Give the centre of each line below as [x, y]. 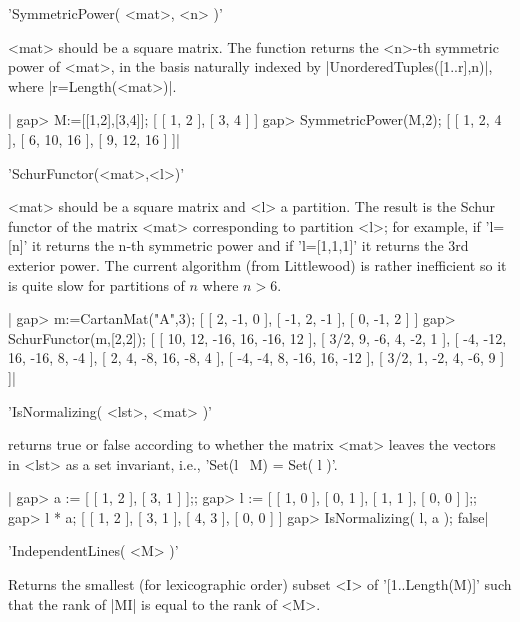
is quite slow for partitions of [96, 284]
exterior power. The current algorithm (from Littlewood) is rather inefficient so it [257, 264]
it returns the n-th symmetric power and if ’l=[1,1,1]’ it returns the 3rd [250, 245]
